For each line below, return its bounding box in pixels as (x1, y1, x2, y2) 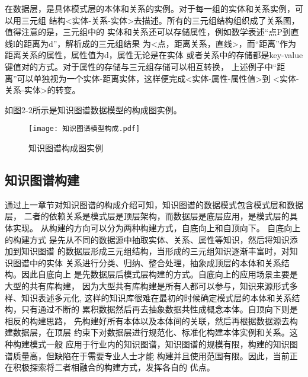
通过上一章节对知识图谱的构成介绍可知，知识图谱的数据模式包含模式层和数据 (5, 198, 303, 210)
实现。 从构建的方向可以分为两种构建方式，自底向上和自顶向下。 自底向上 (12, 221, 301, 234)
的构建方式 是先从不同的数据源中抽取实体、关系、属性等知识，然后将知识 (5, 233, 290, 245)
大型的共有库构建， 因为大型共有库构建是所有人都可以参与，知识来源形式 (5, 279, 290, 292)
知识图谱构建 (5, 170, 79, 188)
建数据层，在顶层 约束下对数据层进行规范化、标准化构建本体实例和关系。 (5, 326, 290, 338)
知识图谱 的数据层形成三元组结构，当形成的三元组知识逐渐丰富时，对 (21, 245, 290, 257)
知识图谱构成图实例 (28, 142, 103, 154)
